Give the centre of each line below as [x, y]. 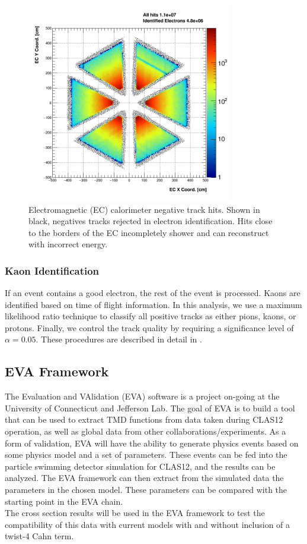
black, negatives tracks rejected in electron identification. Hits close [151, 221]
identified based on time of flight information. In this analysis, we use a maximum [153, 304]
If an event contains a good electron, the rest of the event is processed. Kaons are [153, 293]
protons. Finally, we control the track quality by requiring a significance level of [149, 327]
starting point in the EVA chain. [64, 501]
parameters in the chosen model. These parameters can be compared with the [146, 490]
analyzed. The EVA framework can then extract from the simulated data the [144, 478]
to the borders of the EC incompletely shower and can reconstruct [149, 232]
